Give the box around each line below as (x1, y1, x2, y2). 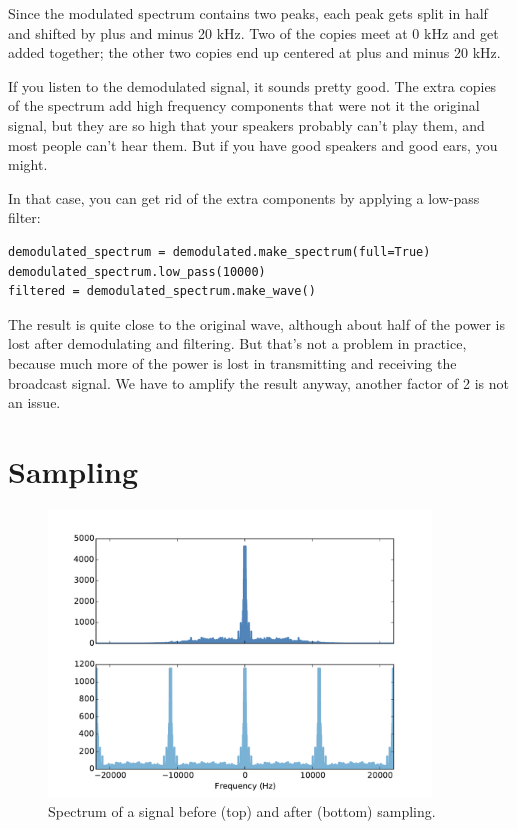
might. (8, 154, 48, 175)
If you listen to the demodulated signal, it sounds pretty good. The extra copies (8, 75, 497, 96)
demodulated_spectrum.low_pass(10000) (8, 264, 266, 279)
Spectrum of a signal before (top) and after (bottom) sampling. (48, 801, 436, 822)
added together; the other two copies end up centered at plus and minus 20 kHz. (8, 42, 501, 63)
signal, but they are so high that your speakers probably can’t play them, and (8, 114, 485, 135)
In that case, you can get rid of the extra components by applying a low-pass (8, 187, 480, 208)
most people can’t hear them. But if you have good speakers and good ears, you (8, 134, 498, 155)
